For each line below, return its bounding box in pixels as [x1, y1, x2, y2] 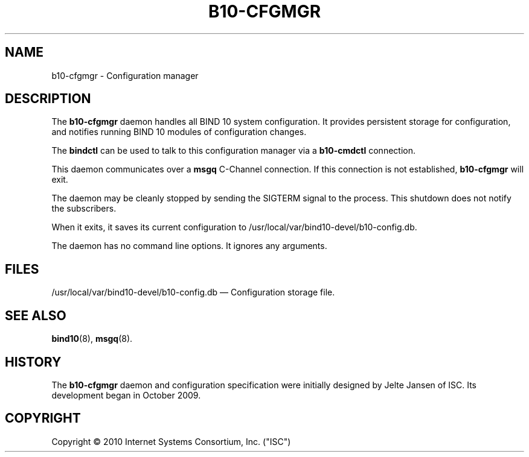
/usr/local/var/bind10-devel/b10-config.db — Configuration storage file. [51, 287, 335, 298]
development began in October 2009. [51, 389, 201, 400]
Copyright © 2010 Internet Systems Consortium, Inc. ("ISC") [51, 436, 291, 447]
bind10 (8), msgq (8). [51, 333, 133, 344]
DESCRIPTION [5, 91, 91, 107]
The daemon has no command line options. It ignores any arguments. [51, 241, 327, 251]
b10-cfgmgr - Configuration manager [51, 70, 199, 81]
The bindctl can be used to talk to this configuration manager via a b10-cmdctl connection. [51, 145, 415, 156]
